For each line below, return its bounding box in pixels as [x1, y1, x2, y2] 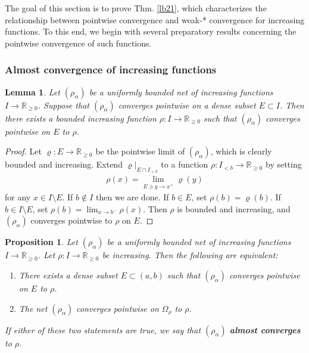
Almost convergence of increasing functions [5, 62, 217, 77]
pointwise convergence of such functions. [5, 36, 152, 49]
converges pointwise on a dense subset [118, 98, 256, 111]
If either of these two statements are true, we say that [5, 323, 201, 336]
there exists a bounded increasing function [5, 112, 157, 124]
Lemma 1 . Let [5, 85, 60, 98]
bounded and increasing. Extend [5, 158, 123, 171]
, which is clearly [210, 145, 272, 157]
